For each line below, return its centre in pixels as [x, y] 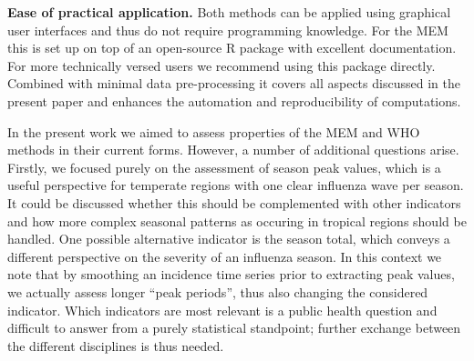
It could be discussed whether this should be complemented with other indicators [234, 202]
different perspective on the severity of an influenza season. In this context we [225, 256]
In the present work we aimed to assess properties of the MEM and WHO [214, 131]
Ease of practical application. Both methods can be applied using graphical [229, 12]
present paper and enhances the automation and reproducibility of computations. [234, 100]
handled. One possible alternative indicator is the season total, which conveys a [229, 239]
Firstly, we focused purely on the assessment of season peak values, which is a [224, 167]
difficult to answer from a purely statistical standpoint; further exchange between [234, 328]
